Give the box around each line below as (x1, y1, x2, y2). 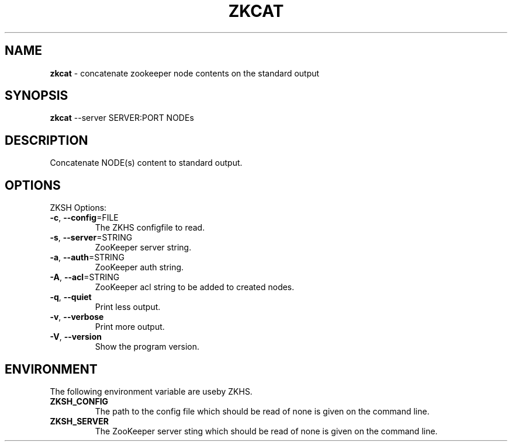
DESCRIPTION (5, 133, 88, 148)
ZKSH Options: (50, 203, 107, 213)
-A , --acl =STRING (50, 272, 120, 283)
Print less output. (95, 302, 161, 312)
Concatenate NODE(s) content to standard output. (50, 158, 243, 168)
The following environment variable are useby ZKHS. (50, 386, 252, 396)
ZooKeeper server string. (95, 242, 192, 253)
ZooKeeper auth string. (95, 262, 184, 273)
